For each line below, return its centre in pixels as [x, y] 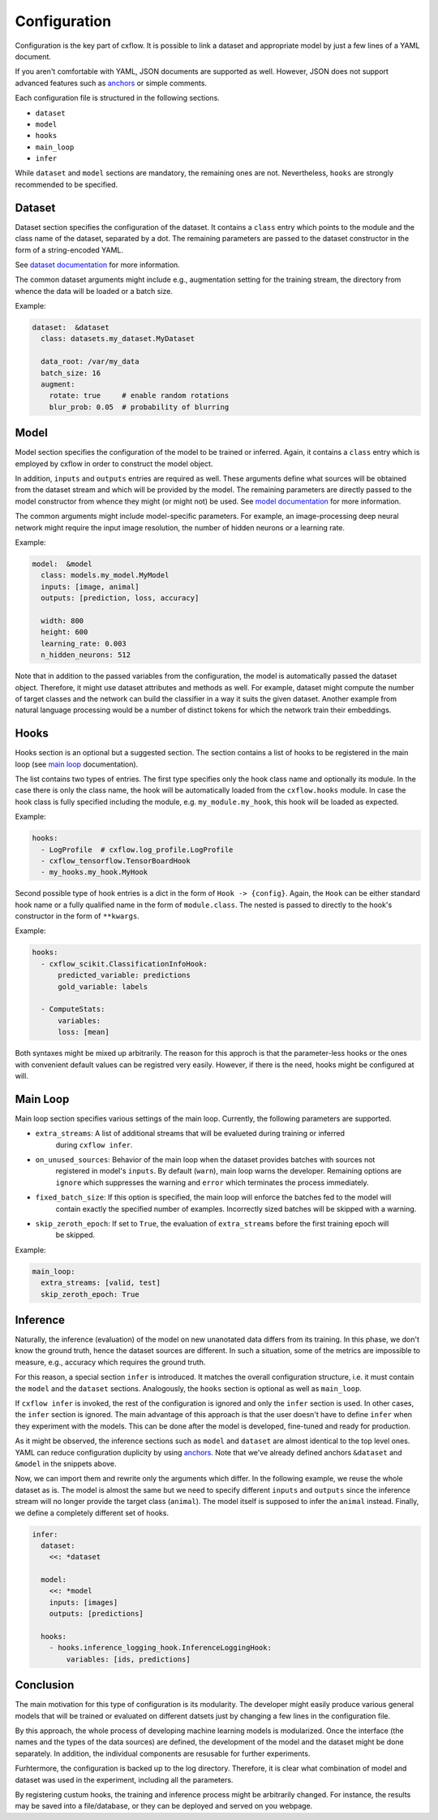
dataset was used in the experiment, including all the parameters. [124, 1779]
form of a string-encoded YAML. [69, 250]
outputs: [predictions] [96, 1614]
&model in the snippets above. [66, 1463]
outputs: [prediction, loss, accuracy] [120, 598]
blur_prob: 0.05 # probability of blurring [139, 407]
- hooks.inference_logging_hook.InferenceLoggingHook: [160, 1648]
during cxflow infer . [94, 1144]
